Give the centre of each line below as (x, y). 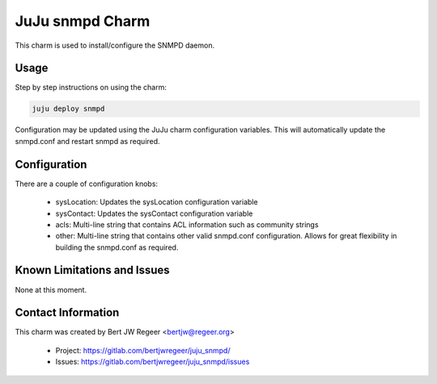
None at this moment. (51, 289)
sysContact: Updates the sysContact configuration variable (154, 213)
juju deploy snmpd (68, 109)
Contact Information (67, 312)
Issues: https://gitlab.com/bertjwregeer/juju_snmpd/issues (153, 362)
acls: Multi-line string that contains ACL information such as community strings (187, 224)
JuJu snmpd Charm (83, 21)
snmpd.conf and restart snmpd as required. (88, 141)
